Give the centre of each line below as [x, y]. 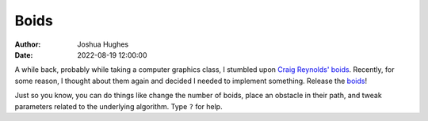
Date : [24, 55]
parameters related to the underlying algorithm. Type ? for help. [118, 106]
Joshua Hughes [103, 44]
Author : [28, 44]
